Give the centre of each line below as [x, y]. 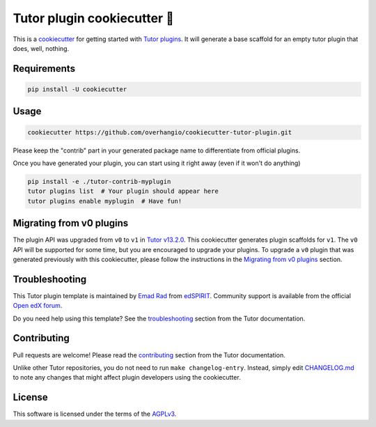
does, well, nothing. [41, 48]
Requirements [44, 69]
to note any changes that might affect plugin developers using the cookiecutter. [127, 378]
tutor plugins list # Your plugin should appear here [123, 191]
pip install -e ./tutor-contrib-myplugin [99, 181]
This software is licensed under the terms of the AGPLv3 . [95, 414]
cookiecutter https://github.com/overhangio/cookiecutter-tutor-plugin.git [160, 132]
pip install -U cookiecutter [77, 89]
